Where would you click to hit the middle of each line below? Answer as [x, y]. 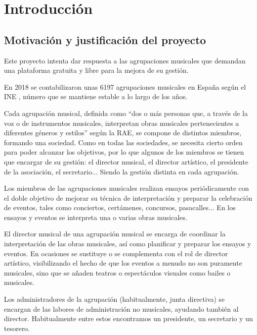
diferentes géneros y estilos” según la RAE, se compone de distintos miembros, [123, 133]
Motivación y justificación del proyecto [105, 39]
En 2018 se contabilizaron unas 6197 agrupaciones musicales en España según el [125, 86]
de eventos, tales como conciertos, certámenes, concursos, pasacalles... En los [120, 207]
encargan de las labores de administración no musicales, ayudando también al [121, 308]
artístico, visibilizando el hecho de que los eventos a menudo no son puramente [123, 263]
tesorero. [17, 328]
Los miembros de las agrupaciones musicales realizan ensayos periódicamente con [127, 188]
